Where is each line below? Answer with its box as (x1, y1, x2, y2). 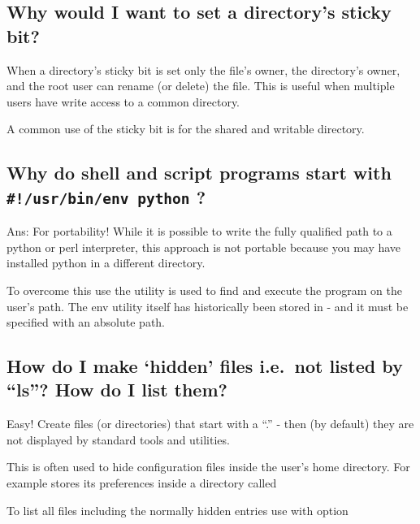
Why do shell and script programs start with (6, 160, 392, 185)
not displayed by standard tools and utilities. (6, 431, 230, 448)
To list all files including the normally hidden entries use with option (6, 501, 349, 518)
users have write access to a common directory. (6, 93, 240, 110)
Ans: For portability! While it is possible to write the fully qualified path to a (6, 223, 392, 240)
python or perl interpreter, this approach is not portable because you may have (6, 238, 401, 255)
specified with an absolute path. (6, 314, 166, 331)
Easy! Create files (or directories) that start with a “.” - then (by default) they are (6, 415, 414, 432)
